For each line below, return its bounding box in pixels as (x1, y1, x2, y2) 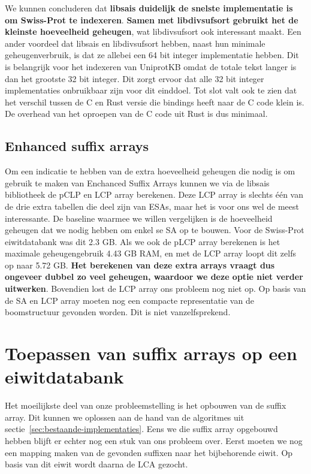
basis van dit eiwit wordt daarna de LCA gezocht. (5, 458, 188, 470)
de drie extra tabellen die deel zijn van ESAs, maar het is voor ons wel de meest (5, 200, 299, 212)
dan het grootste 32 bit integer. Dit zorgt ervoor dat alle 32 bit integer (5, 72, 264, 84)
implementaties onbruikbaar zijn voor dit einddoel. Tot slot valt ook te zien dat (5, 84, 297, 96)
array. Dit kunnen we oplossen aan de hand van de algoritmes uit (5, 410, 244, 423)
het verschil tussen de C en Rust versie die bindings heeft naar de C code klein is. (5, 95, 304, 108)
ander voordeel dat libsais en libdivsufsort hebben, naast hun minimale (5, 37, 265, 49)
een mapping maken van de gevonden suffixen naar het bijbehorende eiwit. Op (5, 446, 293, 458)
